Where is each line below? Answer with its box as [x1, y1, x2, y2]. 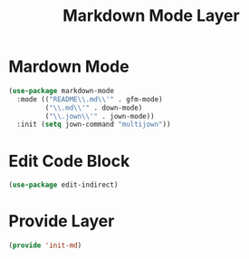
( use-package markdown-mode [8, 86, 115, 95]
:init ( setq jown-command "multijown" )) [16, 120, 171, 129]
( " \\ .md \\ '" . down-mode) [44, 103, 143, 112]
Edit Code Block [8, 150, 130, 171]
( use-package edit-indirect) [8, 180, 119, 190]
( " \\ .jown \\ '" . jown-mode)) [44, 111, 155, 120]
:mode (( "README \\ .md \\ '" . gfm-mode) [16, 94, 164, 104]
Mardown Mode [8, 56, 129, 77]
